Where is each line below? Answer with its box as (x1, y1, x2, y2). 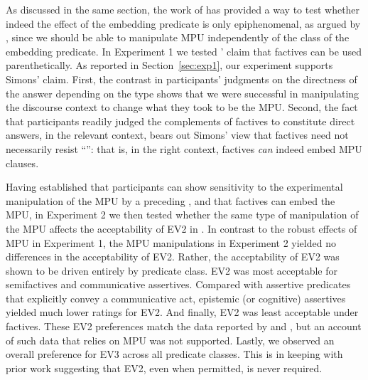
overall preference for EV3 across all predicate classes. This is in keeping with (6, 347, 343, 361)
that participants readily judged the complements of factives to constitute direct (6, 113, 355, 128)
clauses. (6, 155, 39, 170)
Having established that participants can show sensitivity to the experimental (6, 179, 343, 194)
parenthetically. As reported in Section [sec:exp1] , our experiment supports (6, 58, 333, 73)
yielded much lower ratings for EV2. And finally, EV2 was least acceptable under (6, 305, 359, 320)
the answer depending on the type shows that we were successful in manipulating (6, 85, 359, 100)
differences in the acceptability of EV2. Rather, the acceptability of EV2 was (6, 249, 340, 264)
